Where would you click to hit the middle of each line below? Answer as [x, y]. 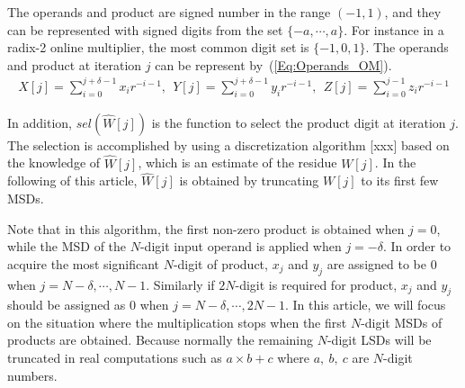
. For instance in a [394, 29]
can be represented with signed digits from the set [145, 29]
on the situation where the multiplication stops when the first [177, 322]
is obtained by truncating [249, 180]
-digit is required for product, [316, 284]
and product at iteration [75, 64]
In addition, [40, 122]
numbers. [32, 375]
